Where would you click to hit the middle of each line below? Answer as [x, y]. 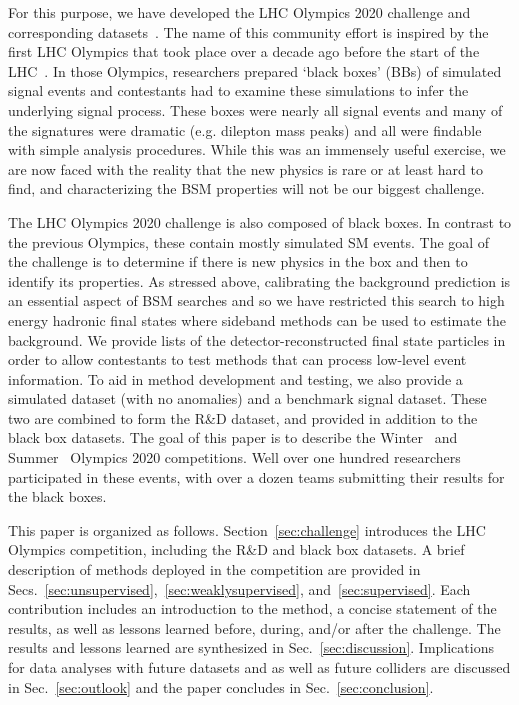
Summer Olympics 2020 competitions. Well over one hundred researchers [234, 457]
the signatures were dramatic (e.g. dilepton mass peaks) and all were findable [245, 129]
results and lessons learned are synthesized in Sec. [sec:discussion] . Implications [251, 647]
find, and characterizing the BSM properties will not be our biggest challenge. [246, 188]
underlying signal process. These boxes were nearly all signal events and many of [255, 109]
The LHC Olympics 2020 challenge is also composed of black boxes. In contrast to [260, 221]
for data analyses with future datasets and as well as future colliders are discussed [259, 667]
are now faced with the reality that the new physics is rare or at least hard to [245, 168]
